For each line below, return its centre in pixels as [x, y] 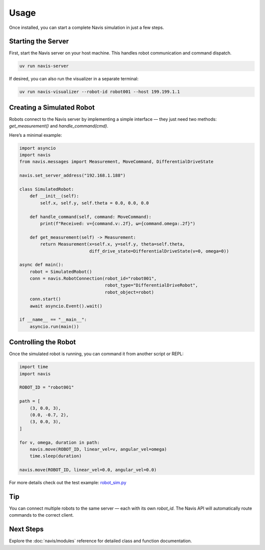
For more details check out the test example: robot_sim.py [68, 483]
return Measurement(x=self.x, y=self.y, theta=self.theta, [113, 244]
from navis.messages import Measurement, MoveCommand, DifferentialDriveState [116, 162]
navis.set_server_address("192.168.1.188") [73, 176]
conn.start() [45, 299]
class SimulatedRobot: [47, 189]
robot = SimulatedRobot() [61, 272]
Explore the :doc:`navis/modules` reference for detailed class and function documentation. [101, 541]
